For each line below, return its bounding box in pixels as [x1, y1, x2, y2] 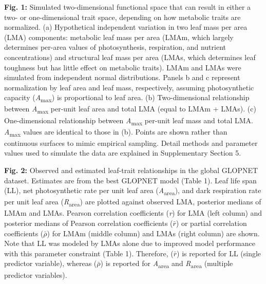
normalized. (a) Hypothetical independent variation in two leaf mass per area [4, 22, 248, 32]
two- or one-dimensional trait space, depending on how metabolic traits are [4, 11, 241, 22]
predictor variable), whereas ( [4, 258, 97, 269]
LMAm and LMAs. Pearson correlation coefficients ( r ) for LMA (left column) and [4, 207, 262, 218]
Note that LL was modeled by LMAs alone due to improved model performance [4, 238, 255, 249]
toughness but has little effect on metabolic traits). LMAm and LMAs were [4, 62, 241, 72]
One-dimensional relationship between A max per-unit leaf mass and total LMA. [4, 115, 253, 127]
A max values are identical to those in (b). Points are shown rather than [4, 126, 227, 138]
